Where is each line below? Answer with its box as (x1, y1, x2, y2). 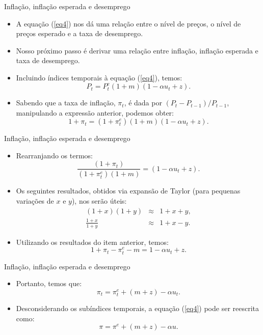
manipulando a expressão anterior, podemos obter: (16, 107, 174, 118)
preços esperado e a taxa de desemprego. (16, 28, 143, 39)
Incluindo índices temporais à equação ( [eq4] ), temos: (16, 72, 182, 82)
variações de (16, 195, 54, 206)
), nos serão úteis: (71, 195, 127, 206)
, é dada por (124, 97, 162, 108)
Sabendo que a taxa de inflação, (16, 97, 116, 108)
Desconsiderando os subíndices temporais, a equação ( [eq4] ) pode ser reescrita (16, 302, 259, 313)
